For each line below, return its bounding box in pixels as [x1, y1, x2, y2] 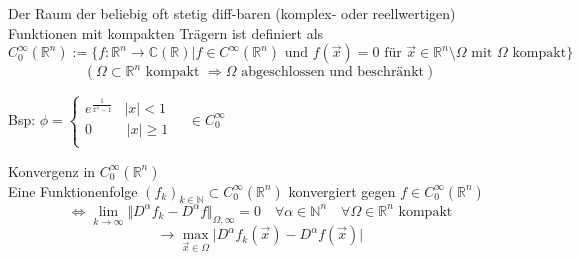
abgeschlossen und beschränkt [241, 65, 424, 80]
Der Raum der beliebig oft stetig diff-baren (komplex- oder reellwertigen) [8, 3, 456, 23]
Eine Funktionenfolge [8, 180, 138, 201]
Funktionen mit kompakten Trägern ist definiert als [8, 22, 324, 43]
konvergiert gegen [288, 180, 396, 201]
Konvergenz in [8, 160, 96, 181]
